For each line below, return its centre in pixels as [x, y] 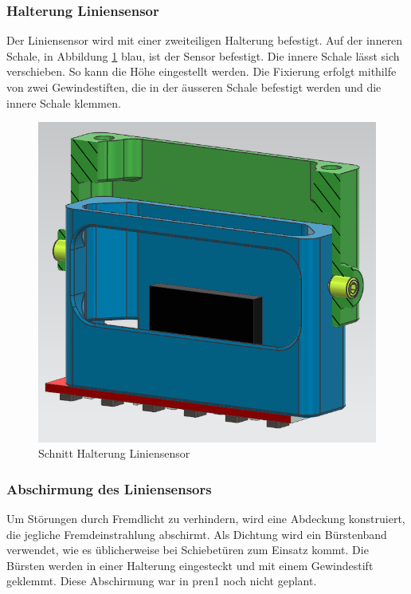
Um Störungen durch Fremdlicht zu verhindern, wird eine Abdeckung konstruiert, [206, 519]
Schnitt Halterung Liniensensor [114, 453]
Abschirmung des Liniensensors [109, 488]
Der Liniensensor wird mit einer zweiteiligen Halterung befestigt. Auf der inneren [205, 40]
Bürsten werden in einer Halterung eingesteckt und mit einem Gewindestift [190, 565]
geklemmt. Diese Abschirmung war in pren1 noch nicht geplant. [162, 581]
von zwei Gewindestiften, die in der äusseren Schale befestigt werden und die [194, 87]
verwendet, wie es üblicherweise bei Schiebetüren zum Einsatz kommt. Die [188, 550]
